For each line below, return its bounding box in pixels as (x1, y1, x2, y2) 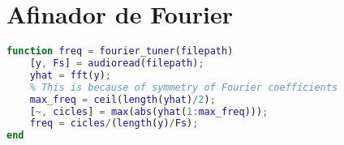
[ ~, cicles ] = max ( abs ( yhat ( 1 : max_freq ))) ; (29, 105, 269, 117)
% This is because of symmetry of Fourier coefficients (29, 81, 338, 93)
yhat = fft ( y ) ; (29, 69, 111, 81)
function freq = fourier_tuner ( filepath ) (6, 45, 234, 58)
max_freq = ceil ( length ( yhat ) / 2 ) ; (29, 93, 216, 105)
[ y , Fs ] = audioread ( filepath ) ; (29, 58, 204, 69)
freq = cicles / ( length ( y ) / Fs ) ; (29, 117, 199, 130)
